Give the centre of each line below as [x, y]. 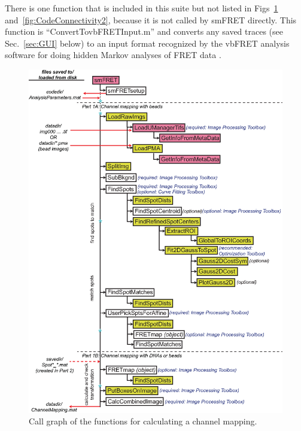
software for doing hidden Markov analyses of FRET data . [113, 55]
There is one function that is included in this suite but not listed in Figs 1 [142, 8]
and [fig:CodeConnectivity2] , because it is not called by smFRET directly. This [151, 19]
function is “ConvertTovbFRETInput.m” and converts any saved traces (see [144, 31]
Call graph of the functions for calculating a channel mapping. [143, 421]
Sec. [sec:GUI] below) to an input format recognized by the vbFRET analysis [147, 43]
